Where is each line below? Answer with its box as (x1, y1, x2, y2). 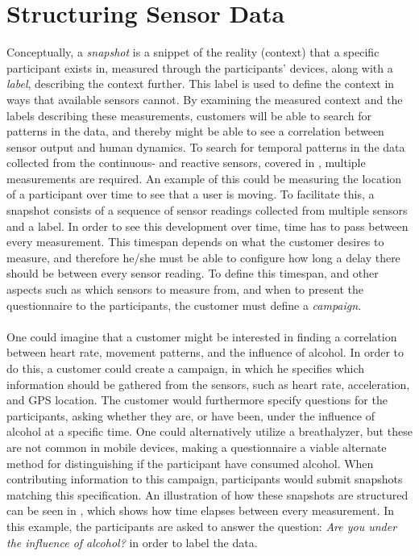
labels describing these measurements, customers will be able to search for (6, 107, 372, 123)
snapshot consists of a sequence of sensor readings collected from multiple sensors (6, 202, 408, 219)
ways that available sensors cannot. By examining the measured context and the (6, 90, 403, 107)
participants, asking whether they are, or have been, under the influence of (6, 407, 375, 424)
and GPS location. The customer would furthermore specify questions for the (6, 391, 388, 408)
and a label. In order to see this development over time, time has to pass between (6, 217, 409, 234)
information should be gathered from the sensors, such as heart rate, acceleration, (6, 375, 410, 392)
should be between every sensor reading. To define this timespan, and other (6, 265, 379, 282)
